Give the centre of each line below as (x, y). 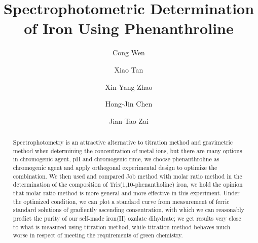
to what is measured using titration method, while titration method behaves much (122, 227)
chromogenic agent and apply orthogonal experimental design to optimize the (115, 168)
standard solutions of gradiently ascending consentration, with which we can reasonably (128, 210)
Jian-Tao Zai (129, 120)
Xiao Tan (129, 69)
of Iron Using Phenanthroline (129, 28)
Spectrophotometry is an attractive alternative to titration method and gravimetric (123, 142)
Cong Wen (129, 53)
